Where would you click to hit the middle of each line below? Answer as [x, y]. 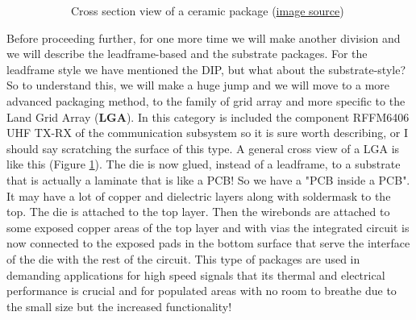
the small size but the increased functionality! [119, 306]
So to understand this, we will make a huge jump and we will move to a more [198, 85]
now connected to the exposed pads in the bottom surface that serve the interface [208, 243]
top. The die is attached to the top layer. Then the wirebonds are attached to [198, 212]
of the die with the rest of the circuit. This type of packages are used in [183, 258]
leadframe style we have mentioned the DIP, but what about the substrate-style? [206, 69]
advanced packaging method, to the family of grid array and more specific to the [206, 100]
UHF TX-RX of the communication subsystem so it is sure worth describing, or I [208, 133]
